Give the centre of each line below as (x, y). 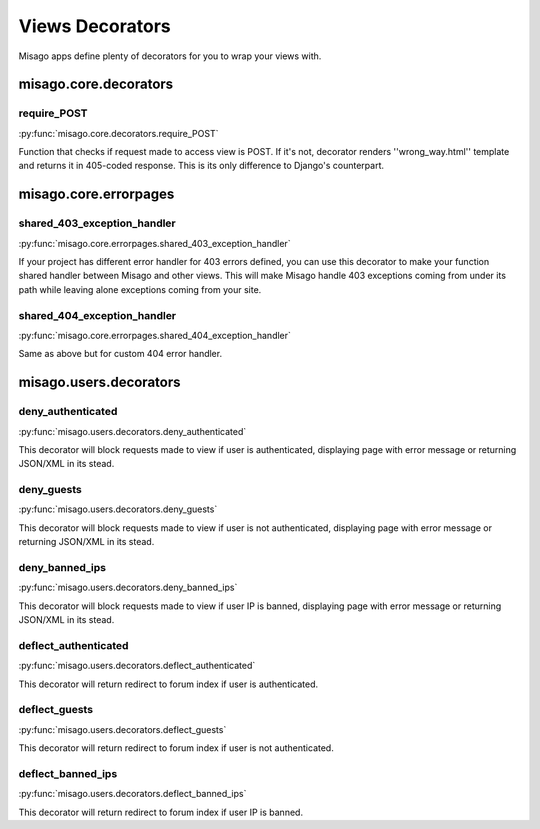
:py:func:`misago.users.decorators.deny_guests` (118, 509)
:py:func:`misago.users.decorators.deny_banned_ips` (128, 587)
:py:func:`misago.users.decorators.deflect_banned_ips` (132, 794)
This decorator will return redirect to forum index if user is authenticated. (168, 684)
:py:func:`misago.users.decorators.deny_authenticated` (132, 431)
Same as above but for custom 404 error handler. (120, 354)
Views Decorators (94, 26)
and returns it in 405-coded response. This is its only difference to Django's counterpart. (201, 166)
